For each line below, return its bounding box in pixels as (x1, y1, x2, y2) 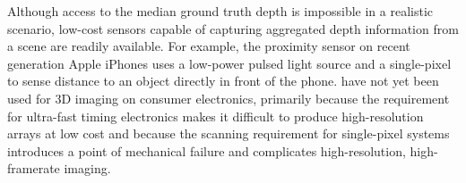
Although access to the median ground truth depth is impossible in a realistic (7, 2, 434, 20)
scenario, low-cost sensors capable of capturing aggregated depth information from (7, 19, 459, 37)
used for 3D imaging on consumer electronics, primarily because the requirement (7, 88, 450, 107)
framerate (7, 159, 60, 178)
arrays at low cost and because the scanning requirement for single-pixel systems (7, 124, 450, 143)
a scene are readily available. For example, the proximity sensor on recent (7, 37, 410, 55)
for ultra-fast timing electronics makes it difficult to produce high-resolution (7, 106, 424, 125)
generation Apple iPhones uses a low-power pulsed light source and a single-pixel (7, 54, 452, 72)
